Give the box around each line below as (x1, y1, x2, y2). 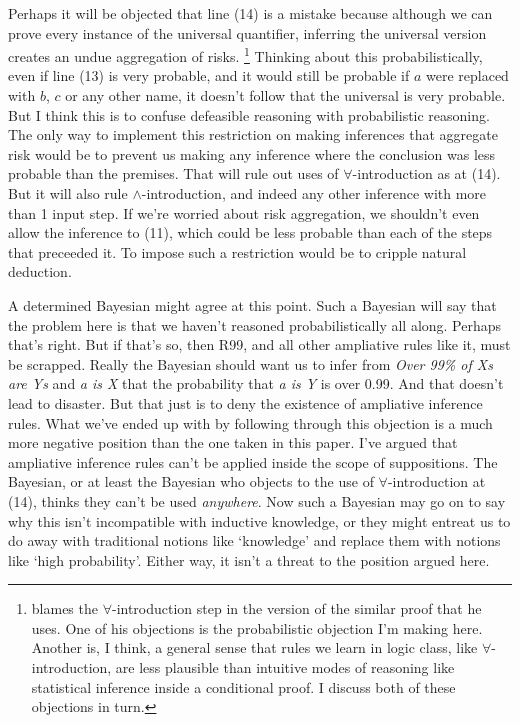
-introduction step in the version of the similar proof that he (111, 598, 482, 619)
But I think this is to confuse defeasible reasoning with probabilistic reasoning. (8, 104, 490, 125)
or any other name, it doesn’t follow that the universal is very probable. (65, 85, 506, 106)
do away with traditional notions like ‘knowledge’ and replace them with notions (8, 530, 501, 551)
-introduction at (387, 471, 486, 492)
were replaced (425, 65, 509, 86)
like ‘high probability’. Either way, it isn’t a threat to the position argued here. (8, 549, 490, 570)
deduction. (8, 261, 72, 282)
